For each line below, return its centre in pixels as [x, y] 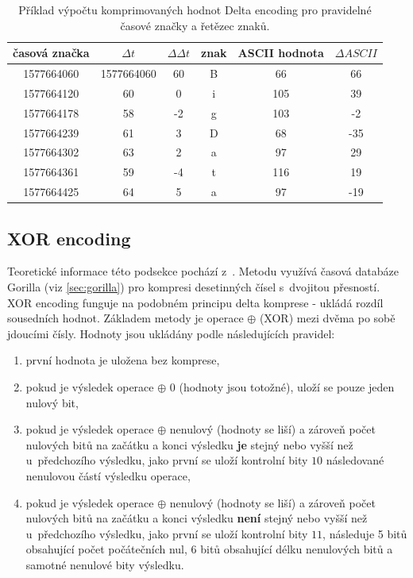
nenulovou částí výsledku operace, [108, 475]
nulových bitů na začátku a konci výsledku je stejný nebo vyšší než [189, 444]
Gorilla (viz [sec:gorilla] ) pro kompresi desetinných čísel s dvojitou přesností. [194, 286]
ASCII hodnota [281, 53]
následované [355, 460]
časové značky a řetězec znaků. [195, 25]
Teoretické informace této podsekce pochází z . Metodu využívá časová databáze [203, 271]
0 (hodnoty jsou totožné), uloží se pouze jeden [282, 386]
